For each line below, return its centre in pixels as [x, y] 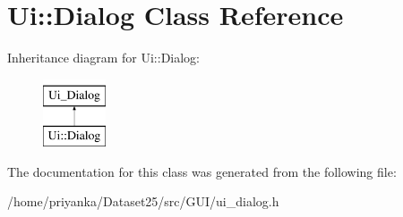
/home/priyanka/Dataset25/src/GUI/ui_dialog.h [143, 201]
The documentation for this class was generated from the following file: [202, 171]
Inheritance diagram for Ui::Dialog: [104, 58]
